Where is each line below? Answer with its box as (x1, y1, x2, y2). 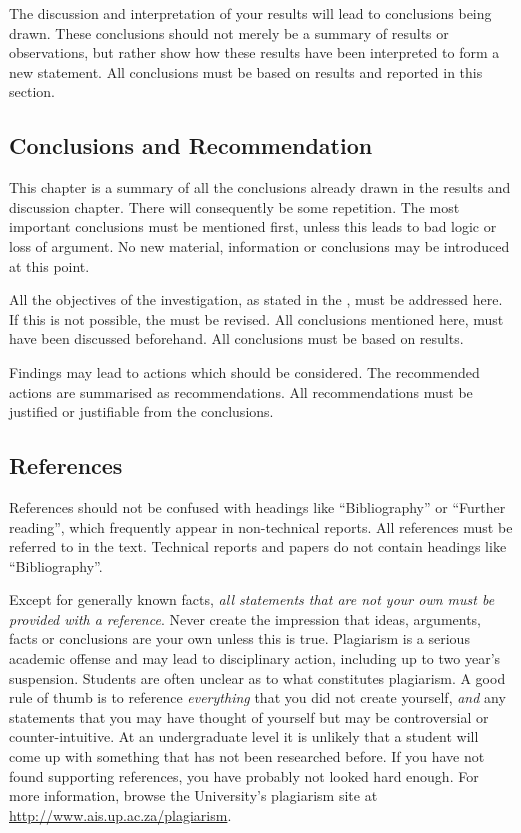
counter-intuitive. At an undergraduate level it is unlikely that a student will (9, 726, 479, 747)
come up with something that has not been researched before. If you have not (9, 746, 485, 767)
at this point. (9, 255, 90, 276)
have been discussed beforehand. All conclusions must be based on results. (9, 328, 464, 349)
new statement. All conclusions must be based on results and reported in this (9, 61, 483, 82)
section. (9, 81, 55, 102)
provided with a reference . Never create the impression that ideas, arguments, (9, 608, 482, 629)
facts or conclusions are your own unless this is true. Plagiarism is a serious (9, 628, 470, 649)
